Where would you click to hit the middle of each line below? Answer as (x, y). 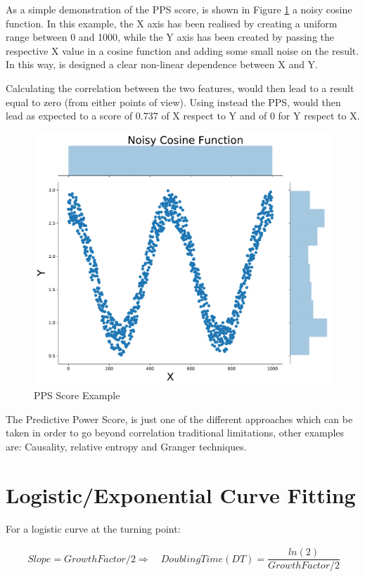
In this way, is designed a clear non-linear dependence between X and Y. (162, 64)
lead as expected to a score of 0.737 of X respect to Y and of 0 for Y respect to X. (183, 116)
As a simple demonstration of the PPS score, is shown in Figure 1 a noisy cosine (179, 9)
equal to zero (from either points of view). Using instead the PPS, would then (173, 102)
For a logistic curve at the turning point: (93, 528)
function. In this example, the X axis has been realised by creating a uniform (172, 23)
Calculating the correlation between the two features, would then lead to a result (180, 87)
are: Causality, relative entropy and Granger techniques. (126, 446)
